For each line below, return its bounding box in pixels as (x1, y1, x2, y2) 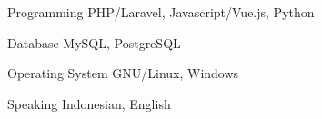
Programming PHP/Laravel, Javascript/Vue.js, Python (7, 3, 315, 21)
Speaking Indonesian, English (7, 94, 171, 113)
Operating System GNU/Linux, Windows (7, 64, 239, 83)
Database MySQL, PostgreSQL (7, 33, 181, 52)
